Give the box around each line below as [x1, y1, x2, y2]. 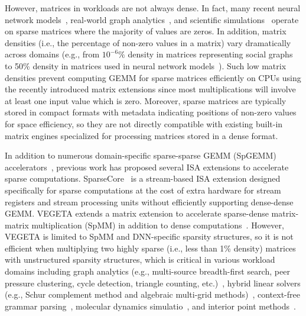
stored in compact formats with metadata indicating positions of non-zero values [5, 106, 297, 118]
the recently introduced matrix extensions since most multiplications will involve [5, 83, 296, 95]
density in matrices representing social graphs [128, 48, 293, 60]
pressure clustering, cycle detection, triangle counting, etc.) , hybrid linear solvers [5, 276, 301, 289]
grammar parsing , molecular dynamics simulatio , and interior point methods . [5, 299, 296, 312]
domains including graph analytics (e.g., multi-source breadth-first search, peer [5, 265, 290, 278]
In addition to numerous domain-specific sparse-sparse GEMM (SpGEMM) [5, 149, 276, 162]
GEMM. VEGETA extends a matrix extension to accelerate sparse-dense [5, 207, 269, 220]
